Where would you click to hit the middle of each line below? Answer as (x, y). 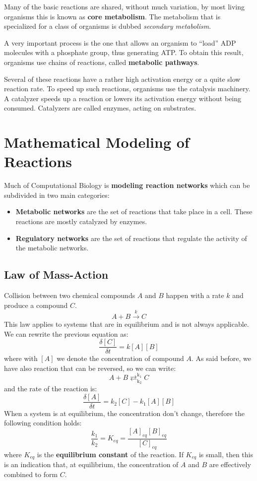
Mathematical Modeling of (97, 142)
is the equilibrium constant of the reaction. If (110, 454)
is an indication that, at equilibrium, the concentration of (91, 464)
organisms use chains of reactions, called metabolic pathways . (102, 62)
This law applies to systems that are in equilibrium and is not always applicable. (127, 324)
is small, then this (226, 454)
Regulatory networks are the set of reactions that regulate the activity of (131, 238)
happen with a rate (195, 295)
